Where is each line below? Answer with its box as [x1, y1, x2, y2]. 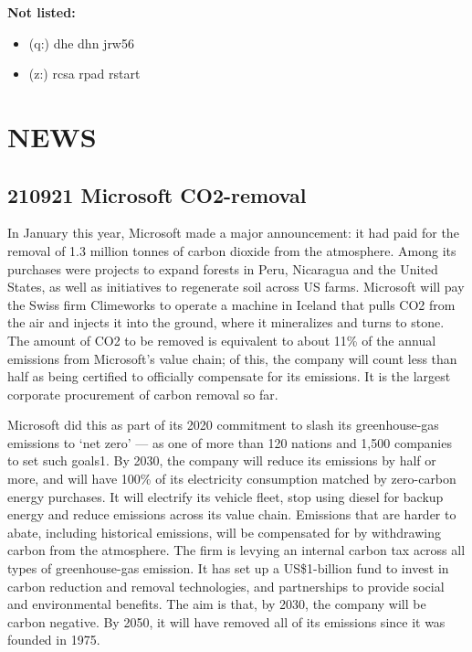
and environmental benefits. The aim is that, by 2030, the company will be [7, 594, 426, 614]
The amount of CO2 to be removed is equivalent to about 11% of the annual [7, 330, 436, 349]
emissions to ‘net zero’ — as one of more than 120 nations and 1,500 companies [7, 433, 452, 452]
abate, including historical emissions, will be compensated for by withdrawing [7, 522, 441, 541]
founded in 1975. [7, 630, 100, 649]
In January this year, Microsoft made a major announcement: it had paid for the [7, 223, 459, 242]
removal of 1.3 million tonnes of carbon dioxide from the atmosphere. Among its [7, 240, 456, 260]
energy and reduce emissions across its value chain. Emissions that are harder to [7, 505, 456, 524]
